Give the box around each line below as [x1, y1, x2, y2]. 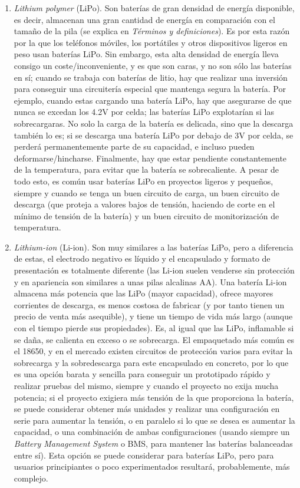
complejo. [14, 471, 48, 484]
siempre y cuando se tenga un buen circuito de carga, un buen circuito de [14, 186, 280, 199]
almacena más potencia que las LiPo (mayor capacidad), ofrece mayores [14, 287, 273, 299]
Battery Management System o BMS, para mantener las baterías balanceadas [14, 437, 293, 449]
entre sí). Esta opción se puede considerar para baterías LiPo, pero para [14, 449, 274, 461]
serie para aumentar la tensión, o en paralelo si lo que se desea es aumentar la [14, 414, 295, 426]
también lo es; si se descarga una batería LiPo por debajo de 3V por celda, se [14, 128, 294, 141]
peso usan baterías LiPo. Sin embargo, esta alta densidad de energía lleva [14, 48, 279, 60]
